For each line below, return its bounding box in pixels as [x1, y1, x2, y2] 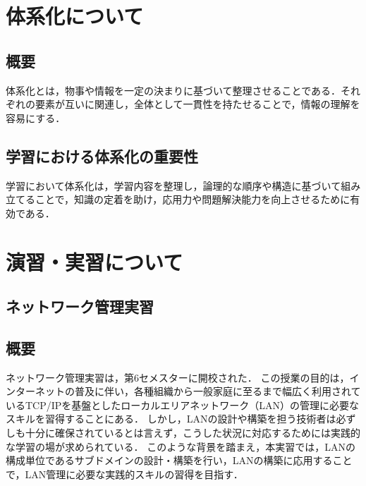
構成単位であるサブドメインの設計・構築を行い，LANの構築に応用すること [6, 453, 353, 468]
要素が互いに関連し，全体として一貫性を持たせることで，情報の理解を [35, 97, 360, 111]
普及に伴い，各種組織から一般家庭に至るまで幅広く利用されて [74, 384, 361, 399]
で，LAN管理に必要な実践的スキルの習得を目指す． [6, 466, 243, 481]
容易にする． [6, 110, 66, 125]
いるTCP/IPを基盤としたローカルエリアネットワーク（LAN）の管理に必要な [6, 397, 360, 412]
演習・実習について [6, 247, 183, 276]
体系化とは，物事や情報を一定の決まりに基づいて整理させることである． [6, 83, 341, 97]
